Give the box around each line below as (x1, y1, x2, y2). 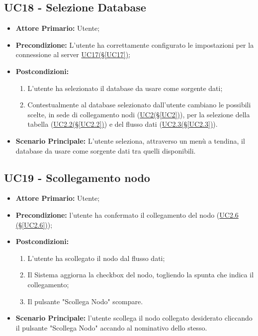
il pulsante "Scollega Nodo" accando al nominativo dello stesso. (15, 322, 207, 333)
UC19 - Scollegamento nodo (4, 169, 150, 185)
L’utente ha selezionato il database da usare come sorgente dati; (27, 83, 223, 93)
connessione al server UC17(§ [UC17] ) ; (15, 49, 131, 60)
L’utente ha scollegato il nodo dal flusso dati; (27, 252, 165, 263)
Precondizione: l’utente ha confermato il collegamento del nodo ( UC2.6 (15, 209, 239, 220)
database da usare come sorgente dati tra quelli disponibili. (15, 145, 196, 156)
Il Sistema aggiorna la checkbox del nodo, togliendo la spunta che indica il (27, 269, 254, 280)
